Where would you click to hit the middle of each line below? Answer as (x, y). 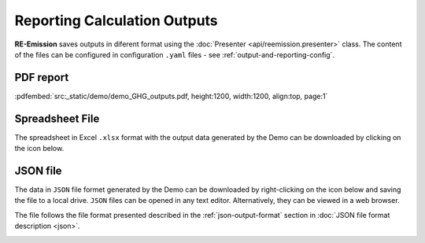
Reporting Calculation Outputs (116, 20)
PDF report (42, 77)
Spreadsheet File (57, 118)
